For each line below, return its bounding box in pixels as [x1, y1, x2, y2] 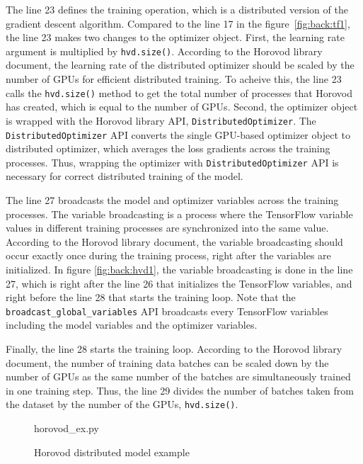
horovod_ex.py [34, 421, 99, 436]
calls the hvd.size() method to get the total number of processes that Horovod [6, 85, 353, 100]
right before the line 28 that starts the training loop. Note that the [6, 290, 296, 305]
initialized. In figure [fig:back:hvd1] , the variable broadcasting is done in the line [6, 262, 353, 276]
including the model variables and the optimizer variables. [6, 317, 258, 332]
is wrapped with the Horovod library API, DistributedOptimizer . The [6, 113, 316, 128]
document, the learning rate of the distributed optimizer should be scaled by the [6, 57, 355, 72]
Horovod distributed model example [34, 444, 190, 459]
